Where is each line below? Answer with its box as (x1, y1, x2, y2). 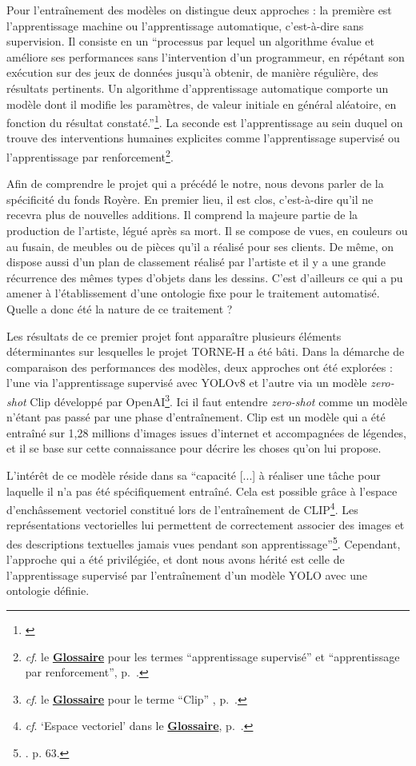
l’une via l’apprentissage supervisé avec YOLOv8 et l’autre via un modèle (6, 374, 367, 391)
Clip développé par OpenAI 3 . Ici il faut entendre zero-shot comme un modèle (30, 390, 407, 409)
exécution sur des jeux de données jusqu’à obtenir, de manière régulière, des (6, 64, 378, 81)
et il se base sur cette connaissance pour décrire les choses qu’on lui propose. (6, 440, 382, 457)
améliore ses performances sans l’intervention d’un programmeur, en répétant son (6, 48, 405, 65)
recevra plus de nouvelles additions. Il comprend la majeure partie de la (6, 206, 358, 223)
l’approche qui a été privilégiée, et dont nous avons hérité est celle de (6, 551, 345, 568)
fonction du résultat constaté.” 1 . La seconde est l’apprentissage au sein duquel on (6, 112, 403, 130)
